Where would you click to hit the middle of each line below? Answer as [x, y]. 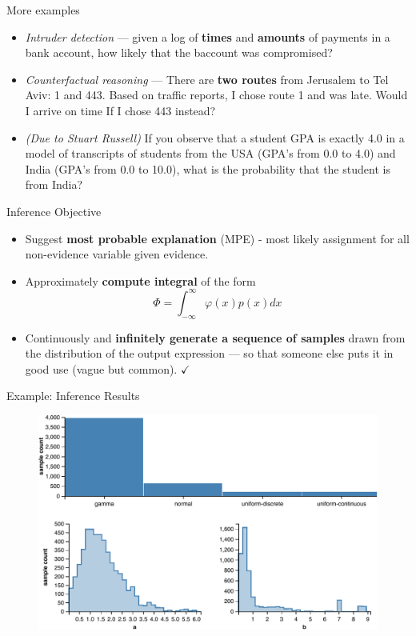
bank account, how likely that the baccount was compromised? [179, 52]
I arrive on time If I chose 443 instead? [120, 110]
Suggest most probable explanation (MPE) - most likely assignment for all [217, 238]
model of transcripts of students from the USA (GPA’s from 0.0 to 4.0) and [210, 153]
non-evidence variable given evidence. [117, 254]
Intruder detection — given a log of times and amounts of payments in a [208, 36]
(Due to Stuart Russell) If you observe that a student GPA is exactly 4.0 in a [215, 137]
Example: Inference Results [73, 396]
